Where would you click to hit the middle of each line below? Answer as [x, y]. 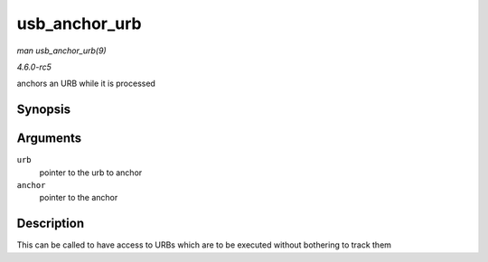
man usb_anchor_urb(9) [62, 51]
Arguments [49, 139]
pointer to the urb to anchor [91, 173]
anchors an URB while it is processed [86, 84]
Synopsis [44, 110]
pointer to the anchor [79, 198]
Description [51, 224]
